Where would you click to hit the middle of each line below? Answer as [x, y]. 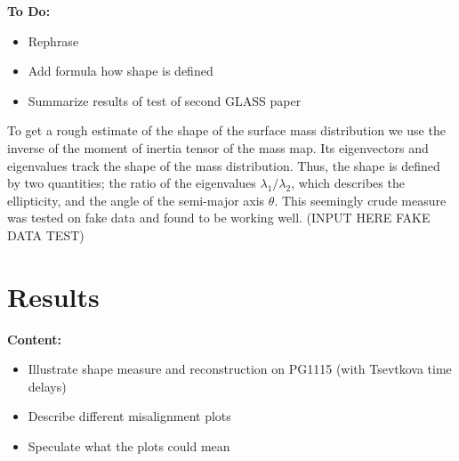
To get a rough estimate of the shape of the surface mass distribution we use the [226, 130]
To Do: [29, 11]
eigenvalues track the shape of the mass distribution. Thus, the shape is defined [224, 165]
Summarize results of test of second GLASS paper [165, 100]
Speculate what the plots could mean [129, 446]
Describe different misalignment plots [129, 416]
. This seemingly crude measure [360, 200]
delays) [47, 386]
